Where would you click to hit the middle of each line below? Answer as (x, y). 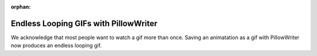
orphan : (21, 7)
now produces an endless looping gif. (56, 45)
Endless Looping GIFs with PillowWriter (84, 23)
